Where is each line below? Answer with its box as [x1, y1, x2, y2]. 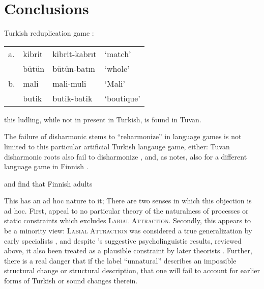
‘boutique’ [104, 92, 140, 104]
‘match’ [104, 47, 131, 60]
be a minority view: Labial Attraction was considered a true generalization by [4, 225, 252, 236]
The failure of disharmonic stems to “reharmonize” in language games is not [4, 131, 242, 142]
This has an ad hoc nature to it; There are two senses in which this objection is [4, 195, 252, 206]
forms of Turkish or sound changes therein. [4, 275, 138, 286]
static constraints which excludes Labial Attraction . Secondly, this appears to [4, 215, 251, 226]
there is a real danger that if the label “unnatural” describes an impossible [4, 255, 237, 266]
